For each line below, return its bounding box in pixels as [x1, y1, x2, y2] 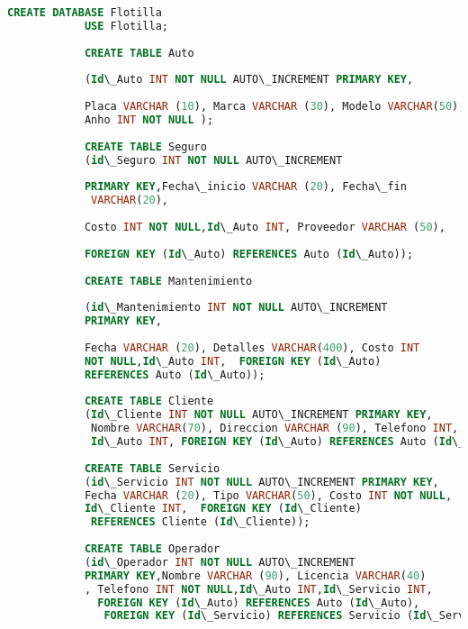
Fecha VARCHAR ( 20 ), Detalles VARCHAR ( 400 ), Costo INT [84, 341, 420, 354]
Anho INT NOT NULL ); [84, 114, 214, 126]
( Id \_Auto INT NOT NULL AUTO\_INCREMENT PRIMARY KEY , [84, 73, 414, 87]
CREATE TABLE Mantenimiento [84, 274, 253, 287]
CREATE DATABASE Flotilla [7, 6, 162, 19]
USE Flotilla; [84, 19, 168, 32]
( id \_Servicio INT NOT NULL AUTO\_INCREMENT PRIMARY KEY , [84, 475, 439, 488]
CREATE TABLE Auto [84, 46, 194, 59]
